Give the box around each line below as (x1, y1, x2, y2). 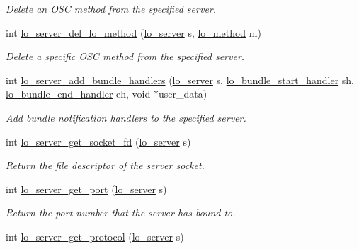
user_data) (158, 86, 207, 101)
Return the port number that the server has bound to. (6, 205, 236, 220)
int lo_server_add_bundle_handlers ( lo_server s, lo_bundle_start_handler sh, (6, 72, 355, 87)
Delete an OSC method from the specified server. (6, 1, 217, 16)
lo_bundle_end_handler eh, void (6, 86, 151, 101)
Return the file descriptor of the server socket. (6, 158, 205, 173)
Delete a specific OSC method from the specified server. (6, 49, 245, 64)
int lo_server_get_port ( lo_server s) (6, 181, 167, 196)
